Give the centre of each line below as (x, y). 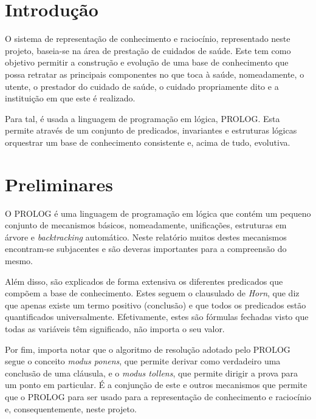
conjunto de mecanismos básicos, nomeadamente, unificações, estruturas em (146, 225)
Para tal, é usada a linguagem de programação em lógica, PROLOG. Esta (143, 118)
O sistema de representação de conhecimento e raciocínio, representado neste (148, 39)
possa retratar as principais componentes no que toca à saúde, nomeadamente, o (155, 74)
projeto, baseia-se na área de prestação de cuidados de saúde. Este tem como (148, 50)
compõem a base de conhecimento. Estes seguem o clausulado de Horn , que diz (152, 293)
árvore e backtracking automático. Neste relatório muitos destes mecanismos (146, 237)
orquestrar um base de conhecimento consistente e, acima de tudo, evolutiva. (148, 142)
